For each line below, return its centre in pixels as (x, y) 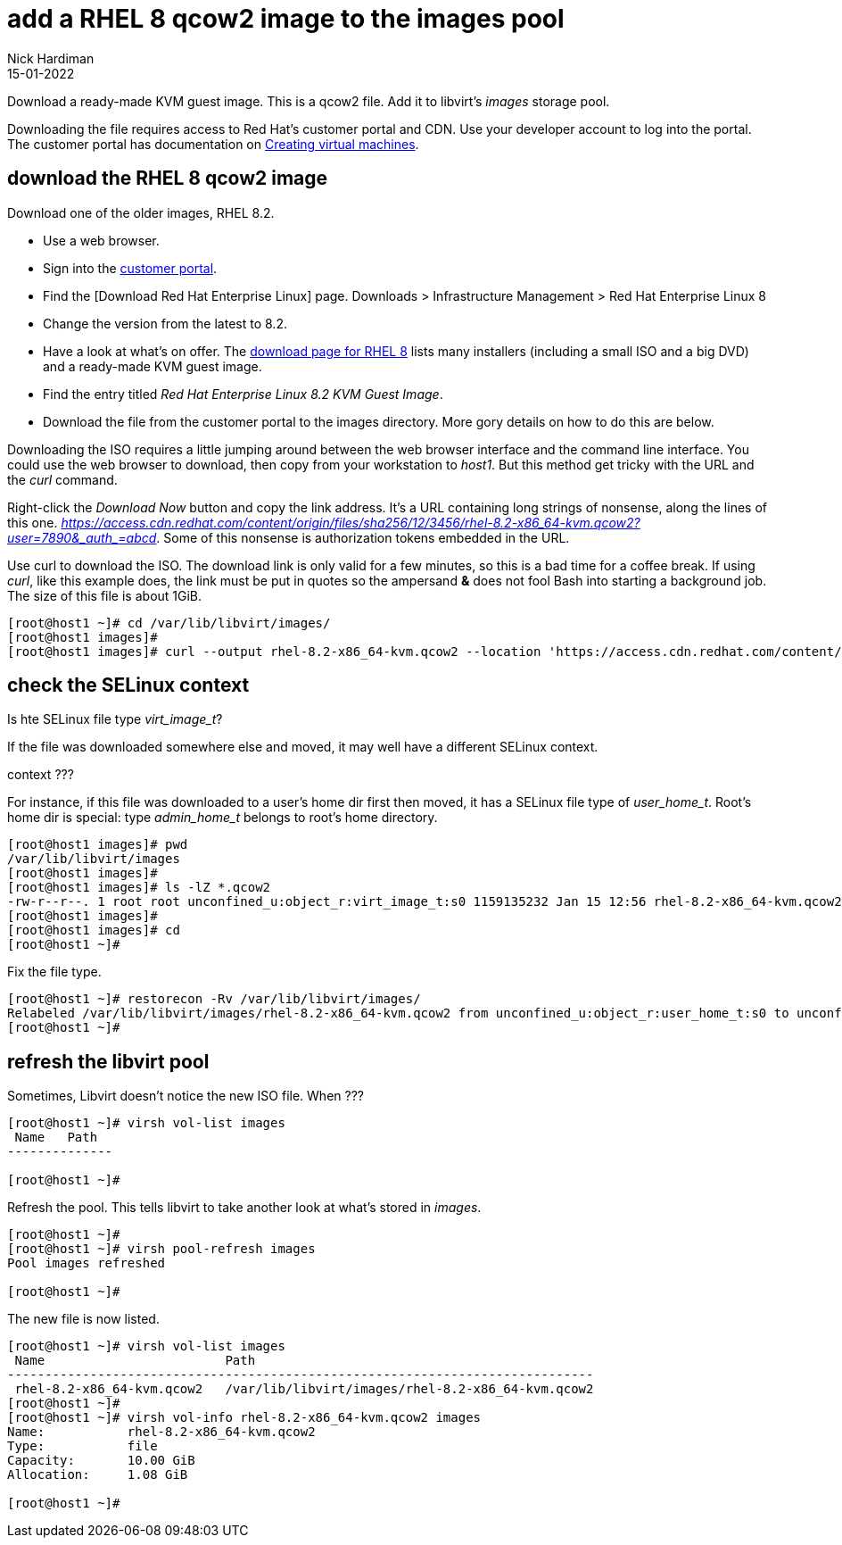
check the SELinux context (128, 685)
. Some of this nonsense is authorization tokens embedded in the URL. (363, 537)
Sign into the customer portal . (130, 268)
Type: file (83, 1446)
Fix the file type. (54, 972)
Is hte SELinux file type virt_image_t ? (115, 719)
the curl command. (62, 479)
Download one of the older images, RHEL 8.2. (141, 212)
